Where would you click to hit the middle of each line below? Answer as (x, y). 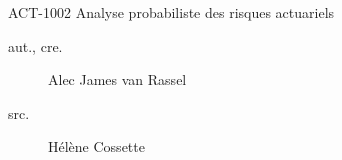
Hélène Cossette (96, 146)
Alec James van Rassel (117, 79)
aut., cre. (35, 45)
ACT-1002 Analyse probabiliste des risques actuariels (171, 12)
